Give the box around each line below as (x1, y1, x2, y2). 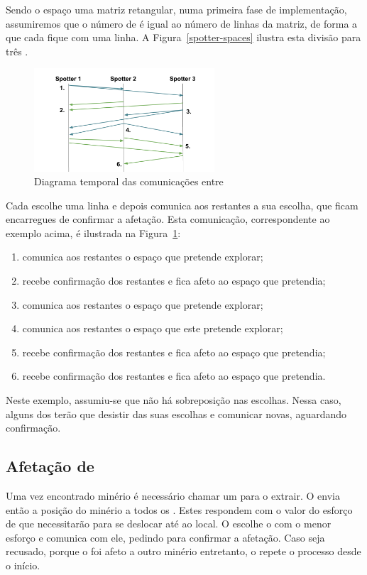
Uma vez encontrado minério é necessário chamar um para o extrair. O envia (6, 488, 340, 503)
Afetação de (6, 455, 94, 477)
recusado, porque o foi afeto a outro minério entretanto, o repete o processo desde (6, 544, 361, 559)
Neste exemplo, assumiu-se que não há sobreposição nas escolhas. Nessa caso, (6, 393, 341, 407)
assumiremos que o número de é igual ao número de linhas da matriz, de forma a (6, 16, 358, 31)
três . (6, 43, 28, 58)
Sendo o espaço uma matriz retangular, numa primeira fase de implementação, (6, 2, 347, 16)
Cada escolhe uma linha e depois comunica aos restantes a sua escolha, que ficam (6, 197, 358, 212)
